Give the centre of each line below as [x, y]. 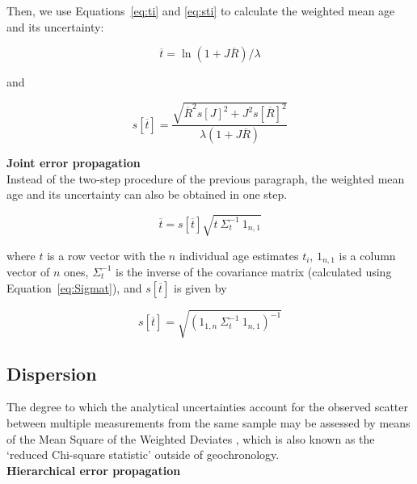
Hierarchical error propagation [94, 470]
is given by [200, 287]
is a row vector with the [106, 255]
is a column [367, 255]
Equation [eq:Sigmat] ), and [74, 287]
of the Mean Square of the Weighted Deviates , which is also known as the [191, 438]
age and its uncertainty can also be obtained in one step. [147, 194]
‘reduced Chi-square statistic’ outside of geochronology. [143, 455]
